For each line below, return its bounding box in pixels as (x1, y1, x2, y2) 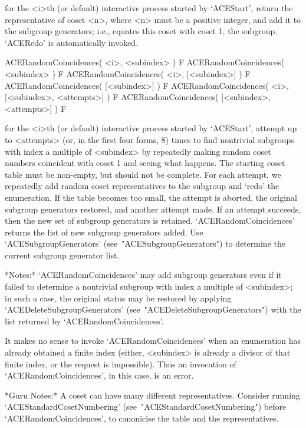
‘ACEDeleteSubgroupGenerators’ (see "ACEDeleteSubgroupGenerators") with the (5, 303, 301, 316)
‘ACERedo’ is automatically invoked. (5, 36, 139, 48)
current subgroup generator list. (5, 248, 120, 261)
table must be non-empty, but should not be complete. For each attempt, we (5, 168, 281, 180)
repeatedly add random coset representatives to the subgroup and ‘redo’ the (5, 180, 279, 192)
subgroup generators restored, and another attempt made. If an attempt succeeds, (5, 203, 301, 215)
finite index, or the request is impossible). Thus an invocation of (5, 357, 236, 370)
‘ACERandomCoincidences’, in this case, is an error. (5, 369, 194, 381)
